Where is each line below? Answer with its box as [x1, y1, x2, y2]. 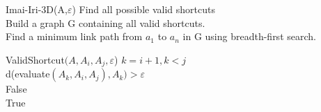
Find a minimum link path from [6, 29, 143, 44]
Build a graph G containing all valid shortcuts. [6, 15, 205, 30]
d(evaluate [6, 66, 50, 81]
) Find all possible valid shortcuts [72, 2, 215, 16]
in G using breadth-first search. [182, 29, 316, 44]
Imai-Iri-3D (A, [6, 2, 68, 16]
